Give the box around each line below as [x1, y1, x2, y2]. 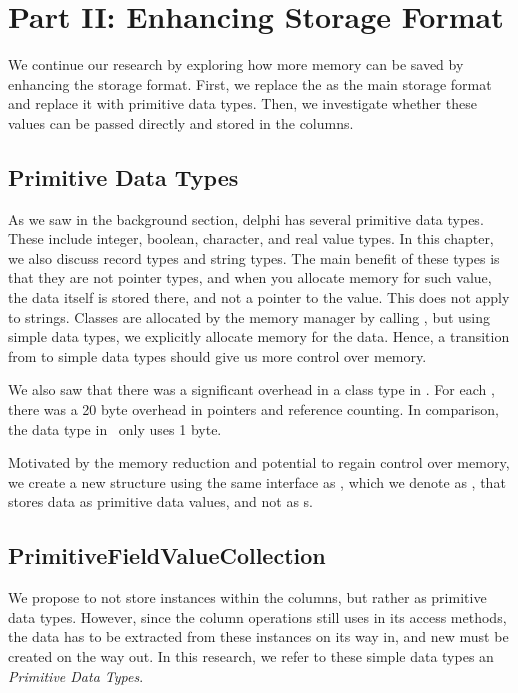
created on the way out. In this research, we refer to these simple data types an [8, 646, 494, 666]
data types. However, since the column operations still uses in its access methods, [8, 606, 507, 627]
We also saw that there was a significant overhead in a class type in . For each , [8, 379, 495, 400]
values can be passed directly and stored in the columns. [8, 112, 354, 133]
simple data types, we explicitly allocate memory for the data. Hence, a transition [8, 326, 510, 347]
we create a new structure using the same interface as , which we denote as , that [8, 471, 506, 492]
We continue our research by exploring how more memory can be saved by [8, 54, 464, 75]
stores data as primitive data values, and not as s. [8, 491, 314, 512]
